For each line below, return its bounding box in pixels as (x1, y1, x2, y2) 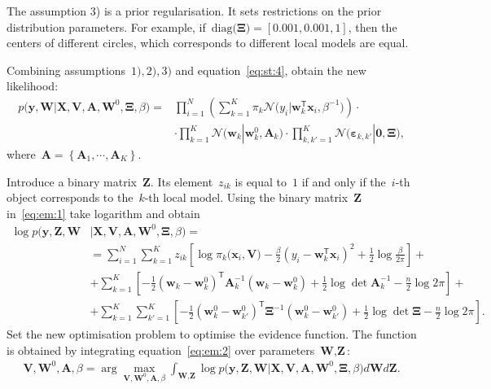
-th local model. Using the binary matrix (144, 189, 349, 206)
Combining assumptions (7, 61, 126, 78)
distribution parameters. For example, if (7, 18, 206, 35)
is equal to (235, 173, 287, 190)
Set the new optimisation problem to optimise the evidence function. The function (7, 326, 417, 343)
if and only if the (301, 173, 386, 190)
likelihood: (7, 77, 59, 94)
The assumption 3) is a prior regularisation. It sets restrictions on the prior (7, 2, 382, 19)
